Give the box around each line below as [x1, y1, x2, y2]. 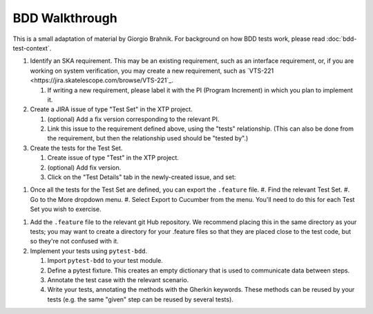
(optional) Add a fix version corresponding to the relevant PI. [47, 115, 220, 123]
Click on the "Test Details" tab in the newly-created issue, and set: [47, 173, 236, 181]
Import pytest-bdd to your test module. [47, 257, 164, 265]
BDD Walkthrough [12, 10, 117, 26]
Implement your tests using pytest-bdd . [30, 246, 148, 255]
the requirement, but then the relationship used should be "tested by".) [47, 134, 249, 142]
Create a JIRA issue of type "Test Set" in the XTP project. [30, 105, 193, 113]
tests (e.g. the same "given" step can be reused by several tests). [47, 295, 234, 304]
